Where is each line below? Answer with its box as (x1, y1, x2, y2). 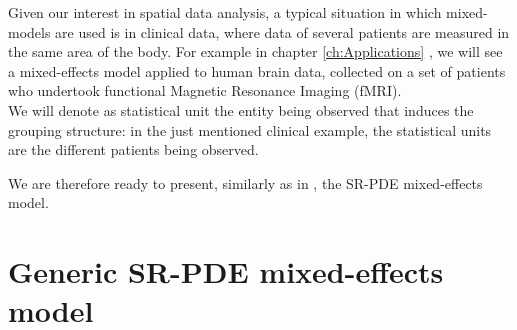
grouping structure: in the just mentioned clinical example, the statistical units (8, 119, 492, 140)
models (8, 21, 51, 42)
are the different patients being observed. (8, 139, 259, 160)
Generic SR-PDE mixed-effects (8, 251, 444, 292)
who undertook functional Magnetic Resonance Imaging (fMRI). (8, 80, 402, 101)
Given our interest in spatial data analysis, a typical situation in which (8, 2, 442, 22)
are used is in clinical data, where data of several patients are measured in (55, 21, 510, 42)
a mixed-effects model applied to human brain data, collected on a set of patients (8, 60, 506, 81)
